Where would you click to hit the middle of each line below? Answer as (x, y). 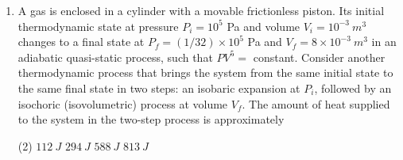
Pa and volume (263, 26)
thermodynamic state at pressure (98, 26)
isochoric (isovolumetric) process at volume (123, 103)
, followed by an (353, 88)
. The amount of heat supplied (316, 103)
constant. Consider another (319, 57)
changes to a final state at (81, 42)
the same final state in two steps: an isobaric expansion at (159, 88)
